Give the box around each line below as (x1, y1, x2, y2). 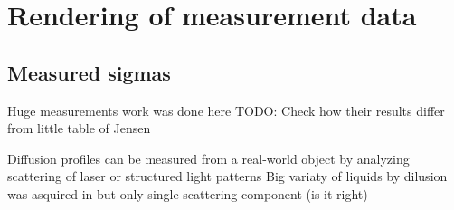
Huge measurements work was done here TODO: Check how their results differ (7, 100, 445, 119)
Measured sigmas (7, 58, 171, 86)
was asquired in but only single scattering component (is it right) (7, 184, 368, 203)
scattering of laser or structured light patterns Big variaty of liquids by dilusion (7, 167, 448, 186)
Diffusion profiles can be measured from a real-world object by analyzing (7, 148, 410, 167)
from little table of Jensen (7, 119, 151, 138)
